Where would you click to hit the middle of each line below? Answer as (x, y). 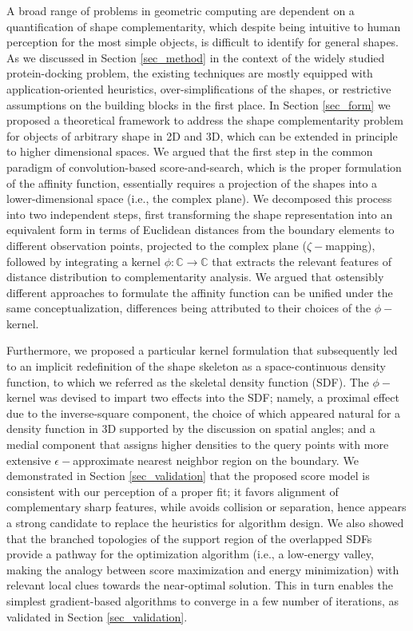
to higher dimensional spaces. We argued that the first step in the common (190, 151)
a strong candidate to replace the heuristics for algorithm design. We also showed (205, 522)
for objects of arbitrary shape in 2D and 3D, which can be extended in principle (202, 135)
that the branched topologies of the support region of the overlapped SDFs (189, 538)
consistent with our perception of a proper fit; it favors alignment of (173, 491)
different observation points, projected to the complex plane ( (157, 245)
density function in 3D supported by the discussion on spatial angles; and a (191, 429)
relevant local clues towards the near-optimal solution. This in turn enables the (200, 585)
